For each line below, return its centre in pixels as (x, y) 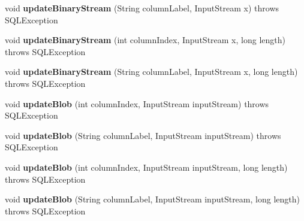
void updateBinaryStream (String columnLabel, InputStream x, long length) (151, 72)
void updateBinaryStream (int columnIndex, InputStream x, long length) (145, 40)
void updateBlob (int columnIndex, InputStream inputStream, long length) (146, 167)
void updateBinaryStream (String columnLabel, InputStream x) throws (142, 8)
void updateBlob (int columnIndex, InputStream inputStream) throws (137, 103)
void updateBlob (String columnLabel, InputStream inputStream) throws (143, 135)
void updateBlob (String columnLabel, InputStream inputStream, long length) (152, 199)
